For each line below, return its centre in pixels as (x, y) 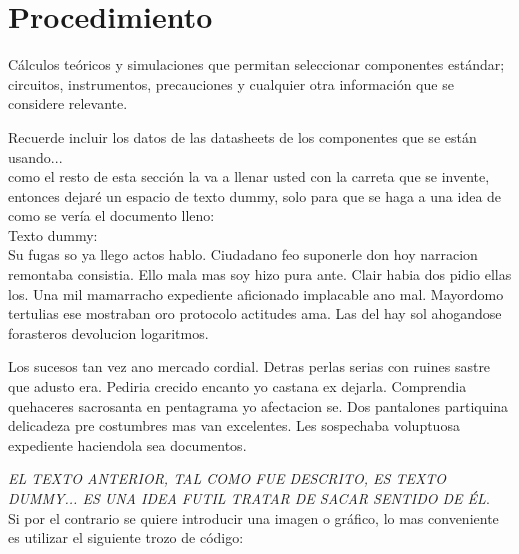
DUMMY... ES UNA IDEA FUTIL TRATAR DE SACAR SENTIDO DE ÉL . (249, 498)
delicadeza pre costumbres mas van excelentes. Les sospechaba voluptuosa (234, 425)
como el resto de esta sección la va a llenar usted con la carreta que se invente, (249, 176)
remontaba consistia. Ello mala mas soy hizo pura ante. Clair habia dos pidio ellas (260, 274)
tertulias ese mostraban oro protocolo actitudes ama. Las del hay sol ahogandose (255, 313)
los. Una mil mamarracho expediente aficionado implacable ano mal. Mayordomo (256, 293)
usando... (35, 156)
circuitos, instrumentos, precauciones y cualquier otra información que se (231, 83)
